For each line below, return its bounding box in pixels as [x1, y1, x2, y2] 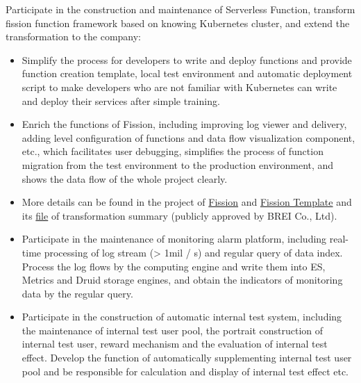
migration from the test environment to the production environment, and [22, 157, 334, 172]
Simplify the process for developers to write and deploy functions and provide [22, 52, 352, 67]
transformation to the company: [6, 29, 142, 44]
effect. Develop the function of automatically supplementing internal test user [22, 350, 352, 365]
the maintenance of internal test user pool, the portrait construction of [22, 323, 324, 337]
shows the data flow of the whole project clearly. [22, 171, 228, 186]
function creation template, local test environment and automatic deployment [22, 66, 353, 81]
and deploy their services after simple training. [22, 93, 220, 108]
